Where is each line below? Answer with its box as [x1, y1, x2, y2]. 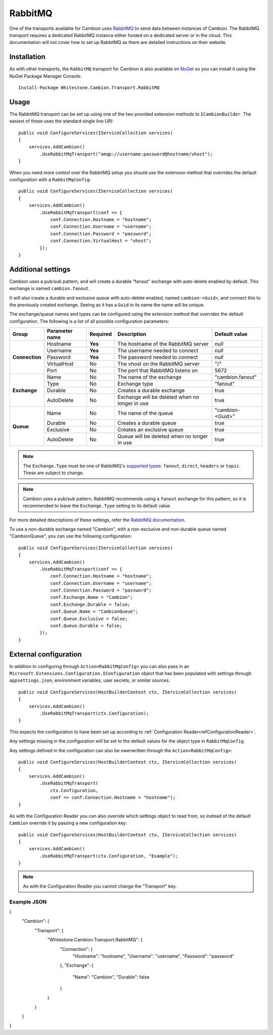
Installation [9, 53, 45, 61]
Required [89, 330, 112, 338]
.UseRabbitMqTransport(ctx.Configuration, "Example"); [39, 853, 178, 859]
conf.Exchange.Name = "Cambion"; [50, 595, 133, 600]
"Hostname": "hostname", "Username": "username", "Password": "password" [72, 953, 235, 959]
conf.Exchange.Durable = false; [50, 601, 131, 607]
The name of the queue [117, 410, 173, 417]
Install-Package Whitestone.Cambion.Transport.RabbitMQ [18, 85, 160, 91]
